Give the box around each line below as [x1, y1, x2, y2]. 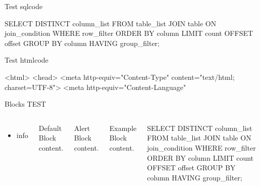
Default [38, 122, 62, 133]
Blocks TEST [5, 99, 46, 109]
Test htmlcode [5, 55, 48, 65]
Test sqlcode [5, 1, 43, 11]
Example [109, 122, 137, 133]
